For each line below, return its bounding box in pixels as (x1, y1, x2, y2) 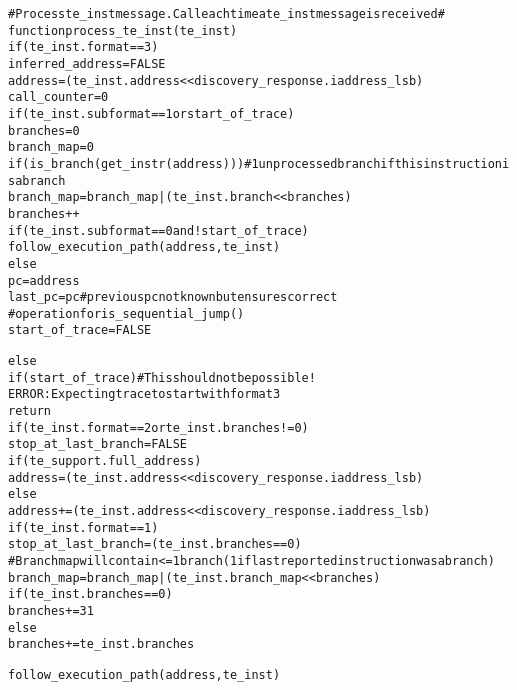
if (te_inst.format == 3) (8, 40, 159, 55)
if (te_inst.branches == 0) (8, 587, 173, 602)
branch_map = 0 (8, 140, 94, 155)
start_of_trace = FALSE (8, 323, 152, 338)
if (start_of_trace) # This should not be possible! (8, 370, 316, 385)
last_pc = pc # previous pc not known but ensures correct (8, 290, 338, 305)
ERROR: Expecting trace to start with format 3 (8, 387, 281, 402)
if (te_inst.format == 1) (8, 520, 159, 535)
